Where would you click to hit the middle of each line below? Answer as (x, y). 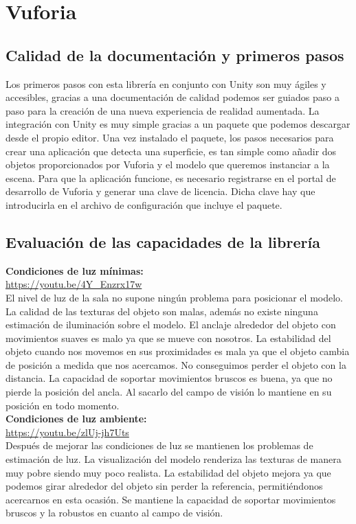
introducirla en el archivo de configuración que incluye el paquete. (144, 204)
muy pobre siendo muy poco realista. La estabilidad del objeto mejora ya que (168, 472)
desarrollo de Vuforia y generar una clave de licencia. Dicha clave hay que (160, 191)
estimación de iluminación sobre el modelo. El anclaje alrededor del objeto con (171, 324)
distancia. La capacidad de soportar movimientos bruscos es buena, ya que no (169, 378)
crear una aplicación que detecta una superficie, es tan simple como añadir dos (171, 151)
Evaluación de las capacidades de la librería (163, 241)
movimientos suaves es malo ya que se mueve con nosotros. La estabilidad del (168, 338)
